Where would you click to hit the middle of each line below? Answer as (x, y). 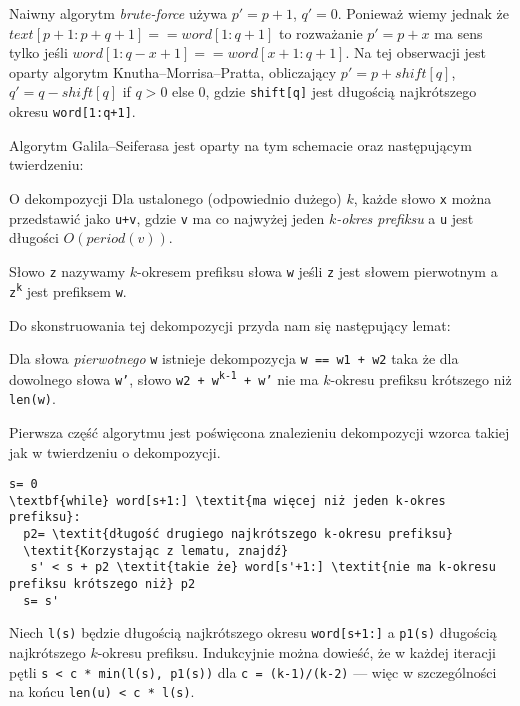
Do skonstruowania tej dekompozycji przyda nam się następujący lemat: (230, 324)
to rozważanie (320, 32)
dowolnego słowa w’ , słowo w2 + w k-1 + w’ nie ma (164, 378)
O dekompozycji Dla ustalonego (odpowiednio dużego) (175, 197)
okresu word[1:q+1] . (72, 111)
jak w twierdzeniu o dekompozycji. (115, 451)
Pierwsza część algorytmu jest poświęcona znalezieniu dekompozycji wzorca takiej (259, 431)
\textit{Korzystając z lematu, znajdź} (156, 550)
